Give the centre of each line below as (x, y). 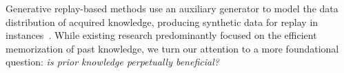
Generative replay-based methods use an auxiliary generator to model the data (172, 8)
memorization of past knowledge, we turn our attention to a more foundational (172, 48)
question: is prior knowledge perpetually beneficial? (112, 62)
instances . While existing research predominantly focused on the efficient (161, 35)
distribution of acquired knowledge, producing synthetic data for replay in (162, 21)
